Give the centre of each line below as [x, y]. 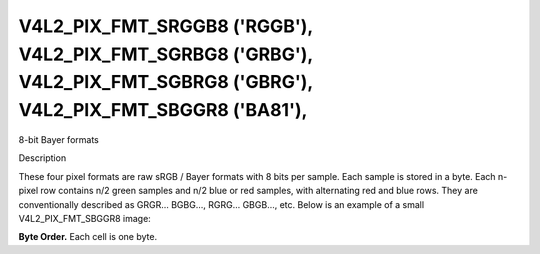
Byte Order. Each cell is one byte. [88, 237]
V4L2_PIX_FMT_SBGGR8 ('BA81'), [163, 110]
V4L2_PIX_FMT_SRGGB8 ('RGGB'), [166, 26]
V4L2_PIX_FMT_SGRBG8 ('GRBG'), [166, 54]
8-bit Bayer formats [58, 139]
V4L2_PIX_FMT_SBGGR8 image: [85, 218]
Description [42, 158]
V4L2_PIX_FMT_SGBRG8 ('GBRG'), [166, 82]
